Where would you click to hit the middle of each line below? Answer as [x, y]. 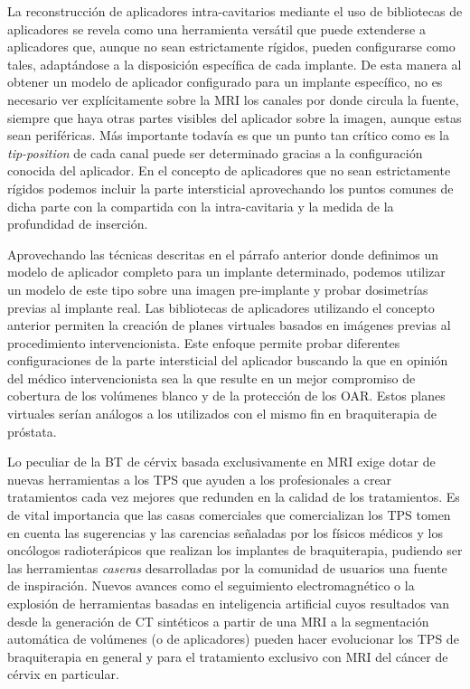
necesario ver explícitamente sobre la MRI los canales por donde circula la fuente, [233, 99]
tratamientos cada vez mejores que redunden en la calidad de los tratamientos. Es [234, 497]
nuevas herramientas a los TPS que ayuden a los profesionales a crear [200, 479]
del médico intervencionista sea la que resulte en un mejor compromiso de [211, 378]
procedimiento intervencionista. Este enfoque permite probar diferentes [204, 342]
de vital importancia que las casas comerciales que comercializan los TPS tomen [229, 515]
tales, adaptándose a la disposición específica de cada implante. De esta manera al [235, 64]
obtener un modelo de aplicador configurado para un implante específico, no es [225, 82]
